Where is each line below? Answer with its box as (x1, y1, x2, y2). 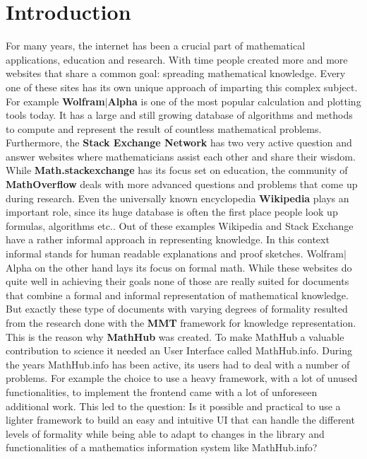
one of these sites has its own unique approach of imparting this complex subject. (6, 79, 358, 94)
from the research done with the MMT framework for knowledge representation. (6, 315, 356, 330)
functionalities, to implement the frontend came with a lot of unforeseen (6, 384, 318, 399)
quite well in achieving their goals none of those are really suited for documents (6, 274, 349, 289)
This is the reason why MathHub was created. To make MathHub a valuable (6, 329, 344, 344)
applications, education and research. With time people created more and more (6, 52, 348, 66)
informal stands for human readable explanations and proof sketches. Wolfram (6, 246, 344, 261)
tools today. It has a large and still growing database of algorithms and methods (6, 108, 353, 122)
